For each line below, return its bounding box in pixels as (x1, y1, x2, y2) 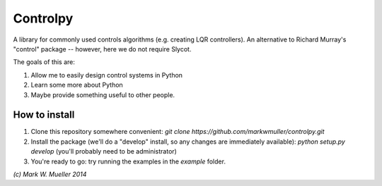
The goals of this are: (13, 58, 76, 66)
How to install (13, 109, 75, 121)
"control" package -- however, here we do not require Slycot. (13, 44, 192, 53)
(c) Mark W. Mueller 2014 (13, 170, 87, 178)
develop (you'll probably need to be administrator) (30, 147, 177, 156)
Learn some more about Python (30, 81, 123, 89)
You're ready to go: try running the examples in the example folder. (30, 157, 226, 166)
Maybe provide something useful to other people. (30, 90, 175, 99)
